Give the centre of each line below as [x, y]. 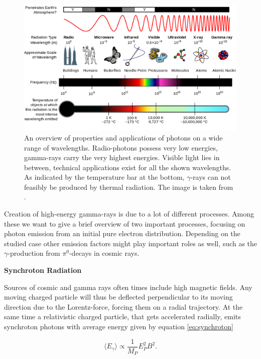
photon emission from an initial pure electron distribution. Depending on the [122, 233]
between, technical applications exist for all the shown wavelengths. [128, 167]
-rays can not [211, 177]
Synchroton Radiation [43, 270]
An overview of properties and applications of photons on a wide [123, 137]
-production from [34, 253]
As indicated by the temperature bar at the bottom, [104, 177]
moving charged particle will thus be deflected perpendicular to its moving [118, 297]
